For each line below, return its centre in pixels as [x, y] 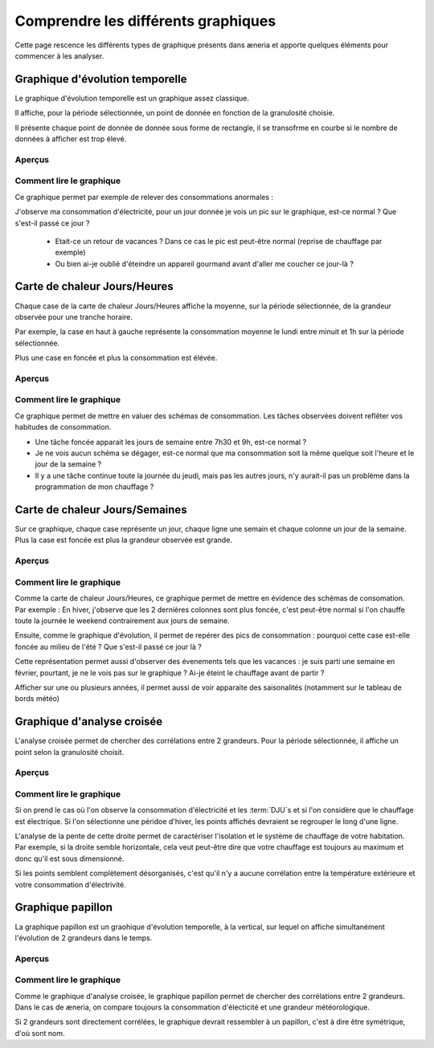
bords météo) [37, 699]
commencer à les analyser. [59, 55]
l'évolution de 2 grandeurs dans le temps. [84, 938]
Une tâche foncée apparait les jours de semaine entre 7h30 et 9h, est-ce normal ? [171, 442]
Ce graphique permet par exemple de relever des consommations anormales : [144, 197]
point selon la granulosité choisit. [70, 752]
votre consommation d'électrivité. [70, 884]
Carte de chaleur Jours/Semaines [101, 510]
